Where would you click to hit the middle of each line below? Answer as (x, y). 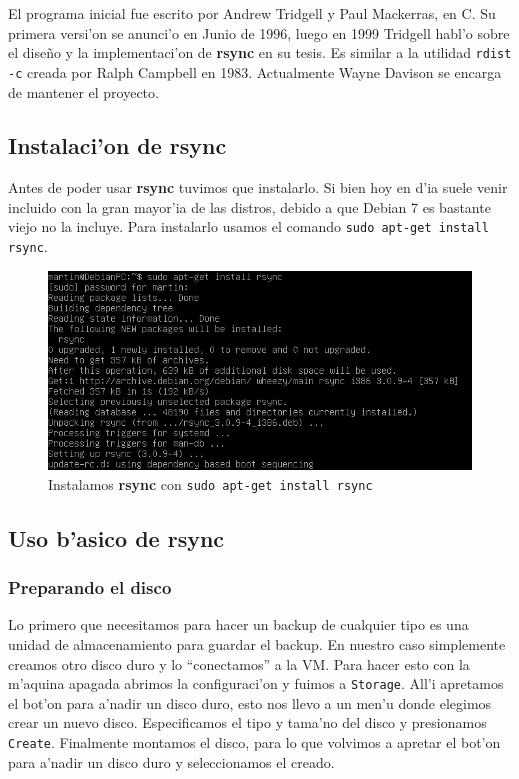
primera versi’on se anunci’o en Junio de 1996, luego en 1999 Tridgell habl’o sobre (259, 32)
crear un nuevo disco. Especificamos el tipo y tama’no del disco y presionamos (247, 722)
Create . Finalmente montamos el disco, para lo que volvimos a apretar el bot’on (254, 741)
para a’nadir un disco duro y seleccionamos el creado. (171, 761)
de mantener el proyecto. (83, 91)
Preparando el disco (90, 587)
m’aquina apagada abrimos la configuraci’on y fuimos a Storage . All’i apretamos (256, 683)
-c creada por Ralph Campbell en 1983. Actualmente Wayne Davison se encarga (255, 71)
